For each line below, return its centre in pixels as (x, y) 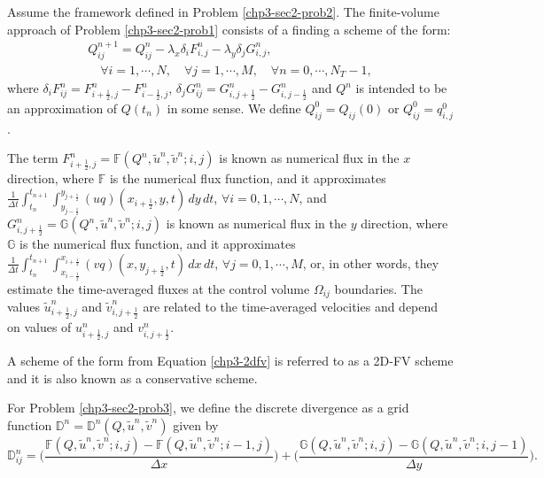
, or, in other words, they (371, 262)
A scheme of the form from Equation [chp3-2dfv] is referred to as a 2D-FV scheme (230, 360)
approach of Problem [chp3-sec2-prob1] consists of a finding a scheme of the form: (229, 29)
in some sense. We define (234, 108)
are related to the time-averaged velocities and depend (291, 307)
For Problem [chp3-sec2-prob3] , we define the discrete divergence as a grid (208, 408)
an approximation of (62, 108)
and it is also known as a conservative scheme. (132, 378)
